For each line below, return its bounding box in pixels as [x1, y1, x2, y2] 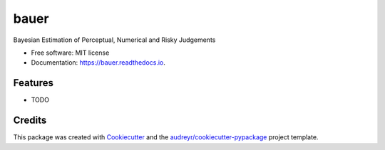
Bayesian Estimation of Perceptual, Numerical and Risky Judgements [13, 36, 216, 44]
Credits [13, 114, 47, 127]
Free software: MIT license [31, 48, 110, 57]
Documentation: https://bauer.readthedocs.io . [31, 58, 165, 67]
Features [13, 77, 53, 89]
